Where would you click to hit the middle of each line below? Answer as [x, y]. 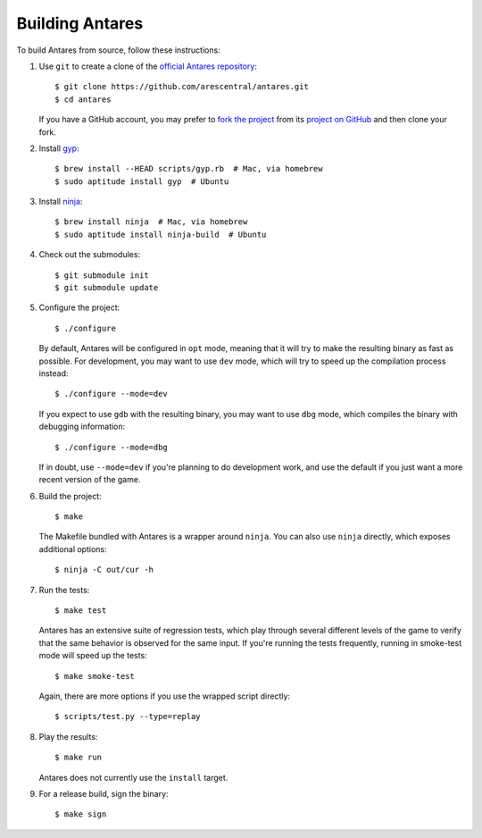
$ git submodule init [102, 275]
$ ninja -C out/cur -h [104, 570]
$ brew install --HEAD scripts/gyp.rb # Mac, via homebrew [189, 169]
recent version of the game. [90, 480]
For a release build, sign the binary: [104, 793]
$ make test [81, 611]
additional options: [73, 549]
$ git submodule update [107, 288]
